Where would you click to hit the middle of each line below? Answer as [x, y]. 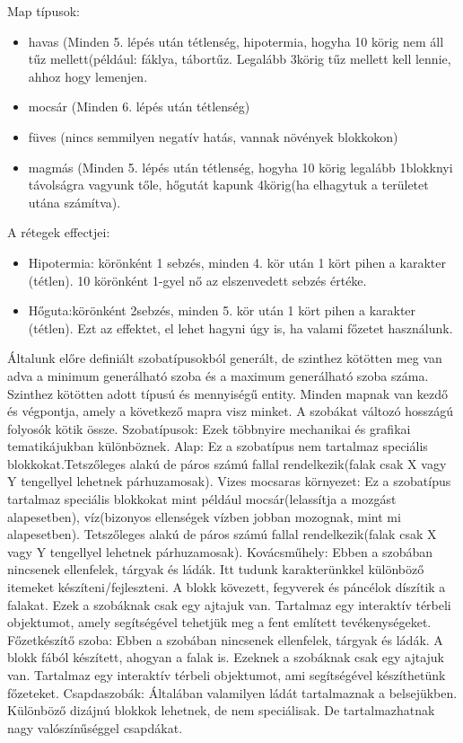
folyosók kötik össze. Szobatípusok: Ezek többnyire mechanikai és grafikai [209, 428]
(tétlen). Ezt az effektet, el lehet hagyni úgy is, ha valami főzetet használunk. [240, 327]
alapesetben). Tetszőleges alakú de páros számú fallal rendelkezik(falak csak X [222, 534]
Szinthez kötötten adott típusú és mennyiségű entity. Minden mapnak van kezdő [228, 393]
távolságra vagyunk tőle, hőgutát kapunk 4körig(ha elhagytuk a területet [228, 185]
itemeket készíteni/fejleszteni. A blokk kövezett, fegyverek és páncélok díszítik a [227, 587]
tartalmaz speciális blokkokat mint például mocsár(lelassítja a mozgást [202, 499]
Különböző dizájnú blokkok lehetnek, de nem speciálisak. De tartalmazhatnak [221, 710]
